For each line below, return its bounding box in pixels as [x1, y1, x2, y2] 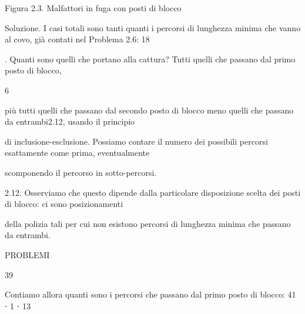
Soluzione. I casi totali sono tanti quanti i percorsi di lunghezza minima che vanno [5, 21, 301, 34]
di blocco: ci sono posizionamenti [5, 198, 123, 210]
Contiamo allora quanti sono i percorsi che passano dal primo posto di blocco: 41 [5, 288, 296, 300]
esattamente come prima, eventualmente [5, 146, 150, 159]
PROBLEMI [5, 248, 50, 260]
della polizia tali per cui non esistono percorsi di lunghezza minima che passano [5, 217, 291, 229]
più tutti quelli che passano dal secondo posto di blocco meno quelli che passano [5, 103, 294, 116]
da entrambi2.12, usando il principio [5, 115, 135, 128]
